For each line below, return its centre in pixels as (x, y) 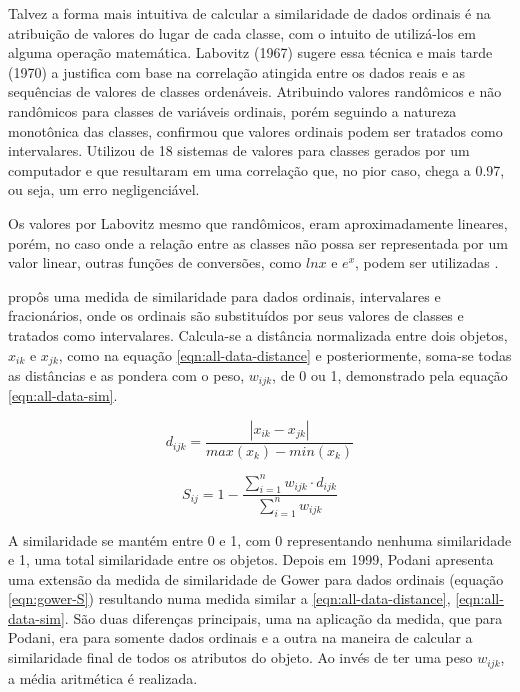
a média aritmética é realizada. (103, 677)
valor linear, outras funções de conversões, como (155, 262)
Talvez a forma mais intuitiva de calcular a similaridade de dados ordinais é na (249, 13)
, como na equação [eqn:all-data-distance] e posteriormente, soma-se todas (285, 354)
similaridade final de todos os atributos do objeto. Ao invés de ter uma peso (240, 657)
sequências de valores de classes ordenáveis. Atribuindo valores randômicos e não (255, 91)
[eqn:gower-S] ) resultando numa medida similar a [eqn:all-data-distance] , (229, 598)
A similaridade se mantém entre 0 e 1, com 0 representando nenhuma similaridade (260, 539)
